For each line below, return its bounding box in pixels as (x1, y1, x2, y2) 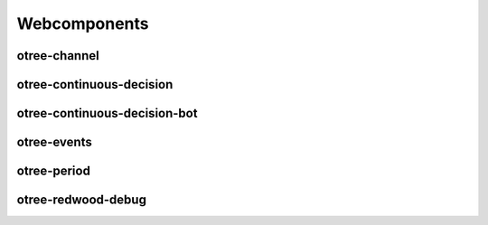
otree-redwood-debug (16, 192, 146, 208)
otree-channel (16, 48, 99, 63)
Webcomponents (16, 14, 149, 33)
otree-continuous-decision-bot (16, 106, 198, 121)
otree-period (16, 164, 90, 179)
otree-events (16, 135, 92, 150)
